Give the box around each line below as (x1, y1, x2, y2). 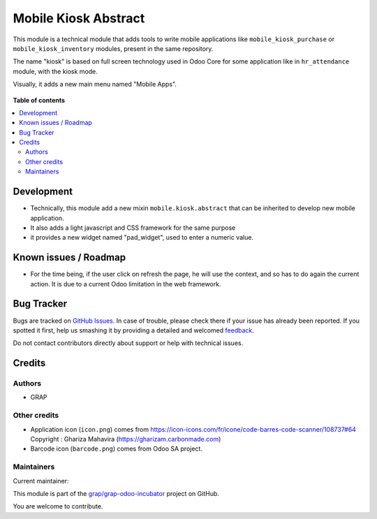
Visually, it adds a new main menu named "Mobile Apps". (13, 80, 177, 89)
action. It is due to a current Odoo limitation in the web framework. (30, 279, 221, 288)
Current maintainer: (13, 476, 69, 485)
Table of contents (13, 96, 66, 104)
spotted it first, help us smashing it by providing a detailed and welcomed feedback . (13, 326, 255, 335)
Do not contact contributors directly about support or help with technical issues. (13, 339, 244, 347)
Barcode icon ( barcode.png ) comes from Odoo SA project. (30, 444, 202, 453)
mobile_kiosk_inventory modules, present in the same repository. (13, 44, 214, 52)
